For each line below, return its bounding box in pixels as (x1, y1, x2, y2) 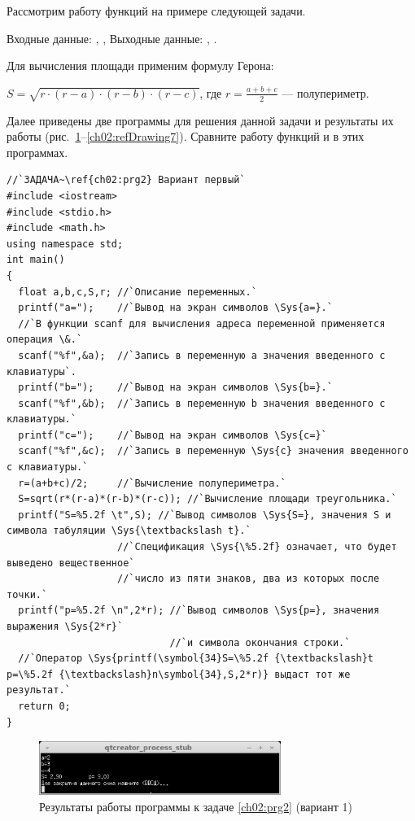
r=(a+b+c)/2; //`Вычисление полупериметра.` (18, 477, 286, 489)
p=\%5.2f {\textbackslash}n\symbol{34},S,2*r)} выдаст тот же (7, 668, 351, 680)
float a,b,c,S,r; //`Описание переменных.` (18, 286, 257, 298)
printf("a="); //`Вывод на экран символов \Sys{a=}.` (18, 302, 333, 314)
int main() (7, 254, 65, 266)
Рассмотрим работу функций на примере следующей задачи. (7, 2, 306, 19)
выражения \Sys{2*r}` (7, 621, 124, 633)
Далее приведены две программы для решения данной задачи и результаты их (7, 111, 394, 129)
